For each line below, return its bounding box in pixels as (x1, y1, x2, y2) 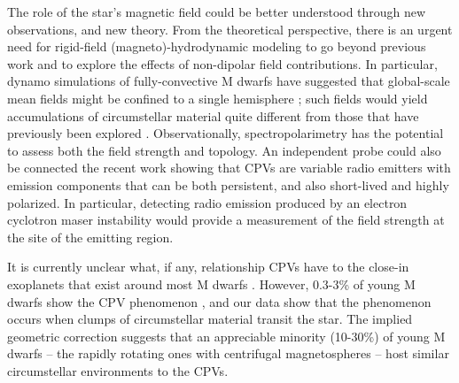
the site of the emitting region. (7, 227, 174, 246)
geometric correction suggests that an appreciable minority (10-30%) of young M (7, 326, 446, 345)
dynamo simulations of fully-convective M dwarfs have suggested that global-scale (7, 72, 450, 90)
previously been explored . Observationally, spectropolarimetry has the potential (7, 124, 444, 142)
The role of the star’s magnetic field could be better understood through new (7, 3, 426, 20)
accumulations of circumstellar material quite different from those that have (7, 106, 419, 125)
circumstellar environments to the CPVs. (7, 361, 229, 379)
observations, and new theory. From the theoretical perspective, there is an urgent (7, 19, 453, 38)
